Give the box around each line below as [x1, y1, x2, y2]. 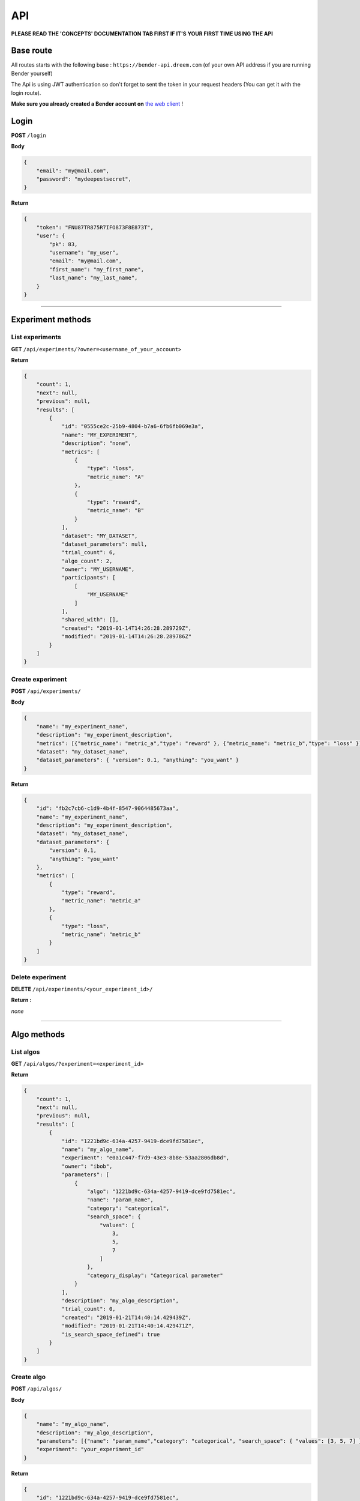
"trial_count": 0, [61, 1306, 116, 1312]
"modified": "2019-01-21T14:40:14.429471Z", [61, 1323, 195, 1329]
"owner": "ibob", [61, 1162, 113, 1170]
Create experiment [11, 675, 67, 683]
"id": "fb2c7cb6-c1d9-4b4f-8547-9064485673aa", [36, 805, 179, 812]
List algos [11, 1048, 40, 1056]
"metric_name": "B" [87, 507, 144, 514]
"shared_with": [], [61, 616, 119, 623]
